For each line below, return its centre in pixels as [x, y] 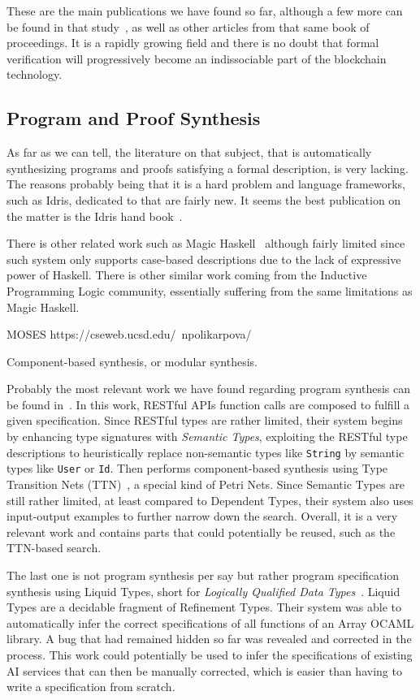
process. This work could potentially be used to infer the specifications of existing [210, 654]
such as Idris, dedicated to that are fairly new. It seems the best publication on [204, 199]
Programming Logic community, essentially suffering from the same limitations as [210, 290]
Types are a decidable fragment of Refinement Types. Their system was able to [204, 607]
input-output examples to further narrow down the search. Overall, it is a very [202, 516]
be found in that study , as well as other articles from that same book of [188, 26]
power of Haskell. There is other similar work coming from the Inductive [187, 275]
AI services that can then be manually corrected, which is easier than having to [204, 670]
